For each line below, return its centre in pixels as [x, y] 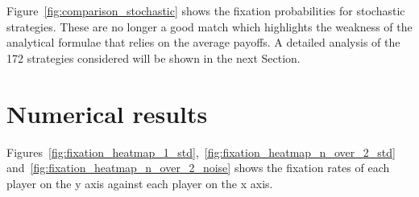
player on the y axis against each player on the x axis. [140, 183]
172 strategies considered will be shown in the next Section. [153, 57]
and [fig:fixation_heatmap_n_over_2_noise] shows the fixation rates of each [198, 168]
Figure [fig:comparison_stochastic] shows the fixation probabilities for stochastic [206, 10]
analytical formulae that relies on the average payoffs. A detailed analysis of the [203, 42]
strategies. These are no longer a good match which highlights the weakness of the [209, 26]
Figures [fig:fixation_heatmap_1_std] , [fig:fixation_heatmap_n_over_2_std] [201, 152]
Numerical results [107, 113]
